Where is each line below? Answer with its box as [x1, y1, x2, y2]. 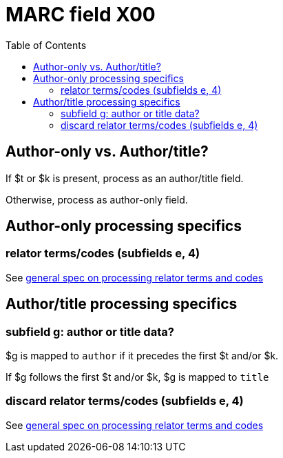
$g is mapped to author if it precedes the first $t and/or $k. [6, 350, 279, 362]
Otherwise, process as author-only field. [6, 193, 188, 206]
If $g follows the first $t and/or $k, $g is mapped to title [6, 371, 269, 384]
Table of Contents [6, 39, 87, 51]
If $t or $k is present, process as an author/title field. [6, 172, 244, 184]
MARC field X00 [6, 3, 156, 26]
